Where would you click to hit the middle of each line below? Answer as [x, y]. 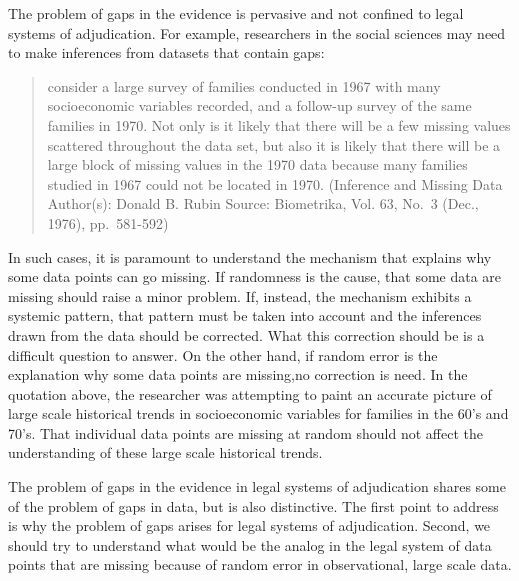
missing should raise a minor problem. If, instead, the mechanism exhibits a [240, 295]
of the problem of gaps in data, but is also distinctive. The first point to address [253, 505]
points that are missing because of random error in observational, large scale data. [260, 564]
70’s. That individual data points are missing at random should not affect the [245, 432]
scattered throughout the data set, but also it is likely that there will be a [274, 144]
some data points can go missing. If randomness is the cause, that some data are [255, 276]
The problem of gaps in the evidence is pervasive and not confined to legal [236, 13]
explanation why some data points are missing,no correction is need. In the [238, 374]
